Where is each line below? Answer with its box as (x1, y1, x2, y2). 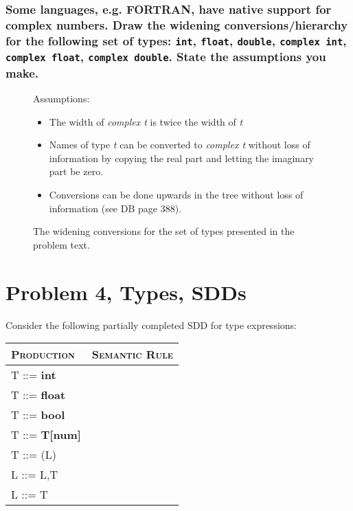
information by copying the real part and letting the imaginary (49, 150, 315, 165)
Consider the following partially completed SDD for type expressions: (5, 317, 297, 332)
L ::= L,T (11, 466, 58, 483)
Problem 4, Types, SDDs (5, 277, 247, 306)
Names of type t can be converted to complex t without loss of (49, 137, 310, 152)
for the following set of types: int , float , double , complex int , (5, 32, 347, 49)
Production (11, 346, 75, 363)
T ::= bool (11, 407, 65, 423)
